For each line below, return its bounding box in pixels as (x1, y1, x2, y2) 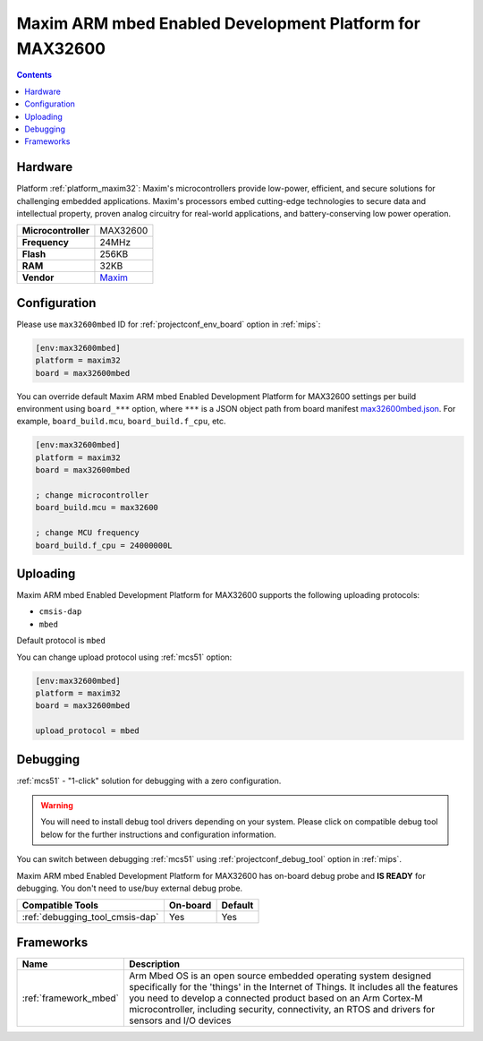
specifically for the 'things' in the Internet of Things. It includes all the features (128, 980, 459, 993)
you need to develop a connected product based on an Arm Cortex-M (128, 992, 424, 1004)
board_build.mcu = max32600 (35, 502, 158, 513)
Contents (16, 70, 53, 81)
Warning (40, 800, 73, 811)
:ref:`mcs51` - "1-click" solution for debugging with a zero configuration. (16, 775, 282, 786)
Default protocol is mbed (16, 636, 106, 646)
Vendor (21, 271, 55, 284)
